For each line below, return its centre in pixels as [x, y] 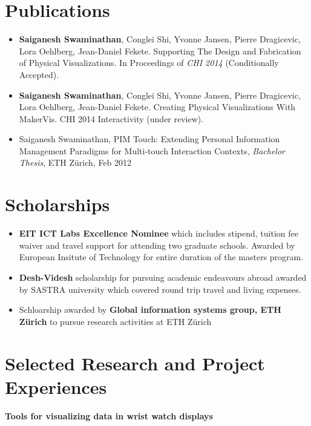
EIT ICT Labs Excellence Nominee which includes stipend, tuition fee [159, 233]
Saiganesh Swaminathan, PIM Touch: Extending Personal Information [149, 139]
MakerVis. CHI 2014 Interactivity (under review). [111, 118]
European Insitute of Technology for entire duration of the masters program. [161, 257]
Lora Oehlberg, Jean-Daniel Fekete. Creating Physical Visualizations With [157, 107]
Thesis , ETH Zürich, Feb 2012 [75, 162]
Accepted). [39, 74]
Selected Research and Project [135, 363]
